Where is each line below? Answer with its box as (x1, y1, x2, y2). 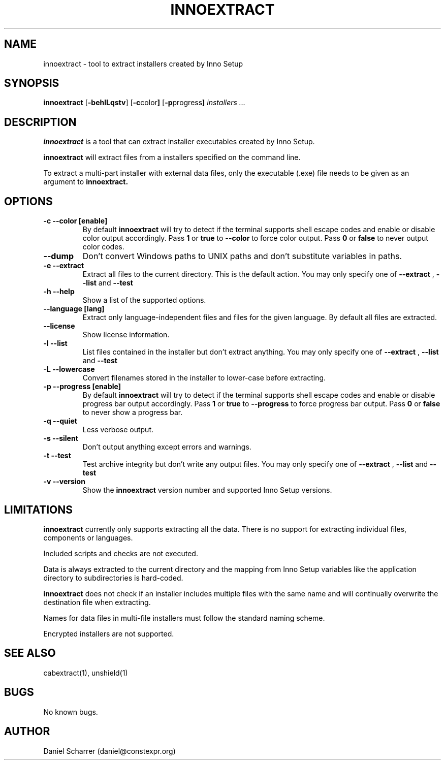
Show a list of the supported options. (82, 296, 206, 305)
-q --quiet (43, 417, 77, 426)
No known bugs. (43, 707, 98, 716)
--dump (43, 251, 74, 262)
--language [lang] (43, 304, 105, 313)
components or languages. (43, 533, 133, 542)
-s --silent (43, 434, 78, 443)
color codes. (82, 242, 124, 251)
